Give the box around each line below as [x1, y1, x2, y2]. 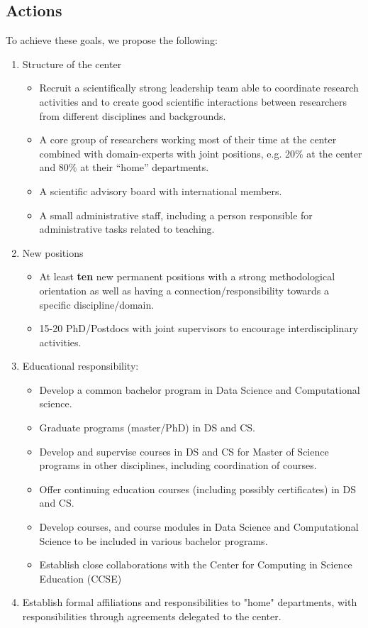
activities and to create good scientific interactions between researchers [39, 94, 347, 109]
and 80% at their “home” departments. [39, 160, 209, 175]
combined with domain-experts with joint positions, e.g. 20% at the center [39, 145, 362, 160]
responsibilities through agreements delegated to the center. [22, 609, 281, 624]
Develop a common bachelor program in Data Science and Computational [39, 382, 360, 397]
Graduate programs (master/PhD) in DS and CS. [39, 420, 255, 435]
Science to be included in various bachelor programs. [39, 533, 268, 548]
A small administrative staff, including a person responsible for [39, 207, 313, 222]
